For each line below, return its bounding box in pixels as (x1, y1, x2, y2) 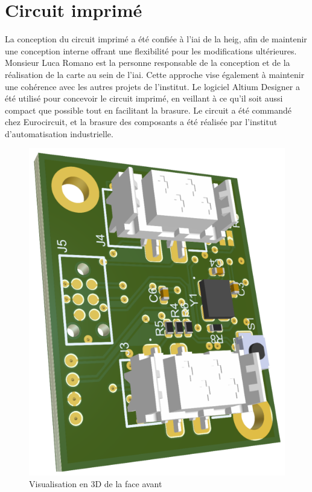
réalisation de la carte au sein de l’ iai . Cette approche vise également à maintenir (5, 68, 305, 80)
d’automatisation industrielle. (5, 127, 113, 140)
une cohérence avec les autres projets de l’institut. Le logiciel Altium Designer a (5, 80, 300, 92)
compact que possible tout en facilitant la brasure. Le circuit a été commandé (5, 103, 291, 116)
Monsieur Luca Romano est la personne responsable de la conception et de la (5, 56, 290, 69)
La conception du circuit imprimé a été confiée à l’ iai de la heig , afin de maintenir (5, 33, 307, 45)
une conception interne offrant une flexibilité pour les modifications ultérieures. (5, 44, 297, 57)
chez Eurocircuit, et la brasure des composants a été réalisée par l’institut (5, 115, 278, 128)
